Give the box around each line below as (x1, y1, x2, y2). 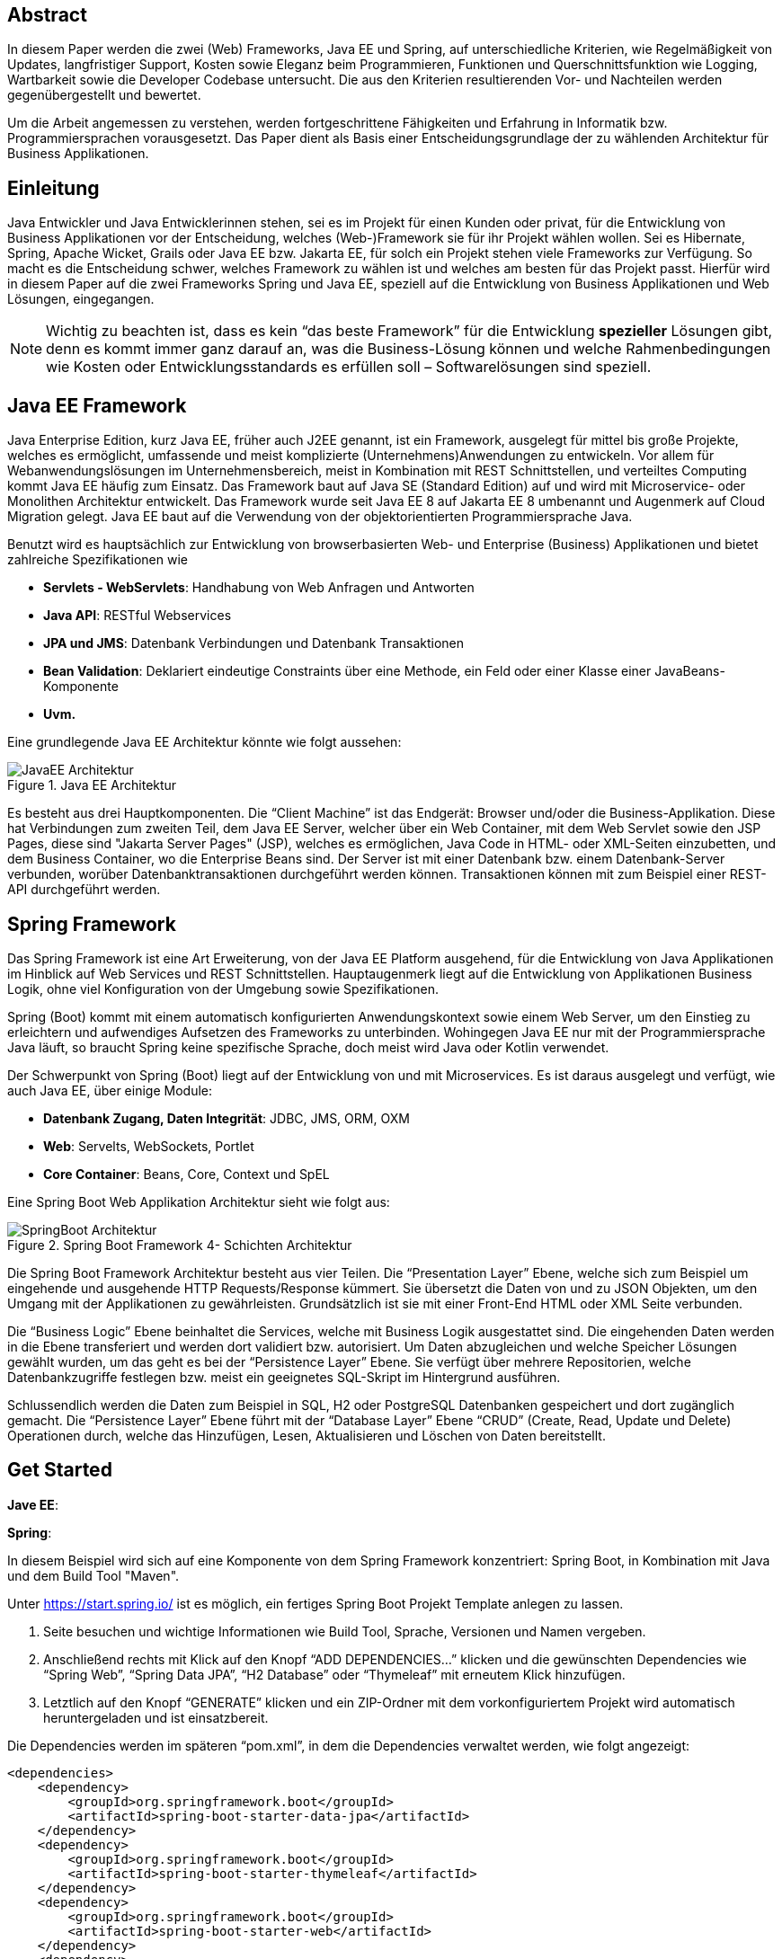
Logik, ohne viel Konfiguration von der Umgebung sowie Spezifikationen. (7, 980, 439, 997)
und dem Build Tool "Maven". (7, 1567, 180, 1583)
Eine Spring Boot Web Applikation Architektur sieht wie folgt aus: (7, 1193, 390, 1210)
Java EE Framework (7, 394, 187, 417)
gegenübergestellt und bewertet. (7, 87, 201, 103)
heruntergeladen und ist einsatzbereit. (43, 1709, 269, 1725)
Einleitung (7, 176, 100, 199)
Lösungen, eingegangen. (7, 291, 155, 307)
